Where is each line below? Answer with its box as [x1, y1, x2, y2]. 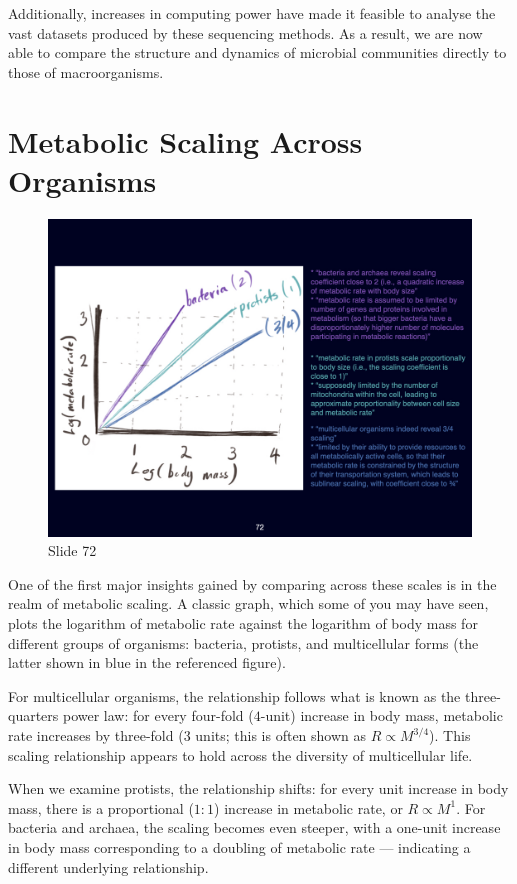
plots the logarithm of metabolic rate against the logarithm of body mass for [8, 613, 478, 634]
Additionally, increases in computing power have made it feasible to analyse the [8, 3, 496, 23]
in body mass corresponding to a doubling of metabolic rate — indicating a [8, 837, 471, 857]
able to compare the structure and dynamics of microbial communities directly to [8, 42, 507, 63]
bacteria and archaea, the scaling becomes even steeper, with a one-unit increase [8, 817, 501, 838]
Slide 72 [48, 540, 97, 561]
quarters [8, 705, 59, 726]
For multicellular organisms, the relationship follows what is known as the [8, 685, 461, 706]
